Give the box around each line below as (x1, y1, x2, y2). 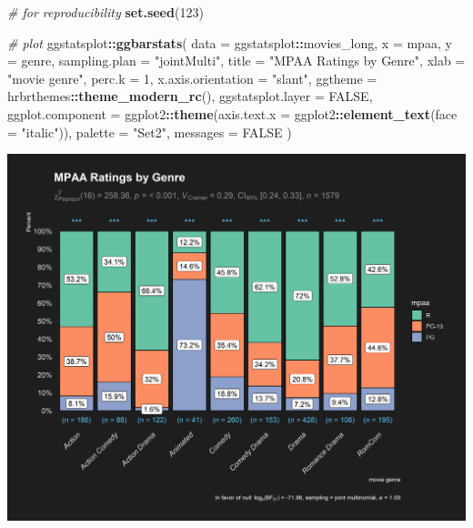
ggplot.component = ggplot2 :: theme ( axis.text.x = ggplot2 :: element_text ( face (7, 104, 458, 123)
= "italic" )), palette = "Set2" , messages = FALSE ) (7, 122, 292, 141)
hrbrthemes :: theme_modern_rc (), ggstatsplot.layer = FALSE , (7, 86, 373, 106)
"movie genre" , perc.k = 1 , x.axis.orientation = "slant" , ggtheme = (7, 68, 377, 87)
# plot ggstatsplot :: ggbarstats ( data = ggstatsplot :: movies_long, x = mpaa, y (7, 33, 452, 52)
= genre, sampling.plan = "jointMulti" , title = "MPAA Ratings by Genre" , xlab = (7, 51, 466, 70)
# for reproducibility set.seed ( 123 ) (7, 3, 204, 21)
